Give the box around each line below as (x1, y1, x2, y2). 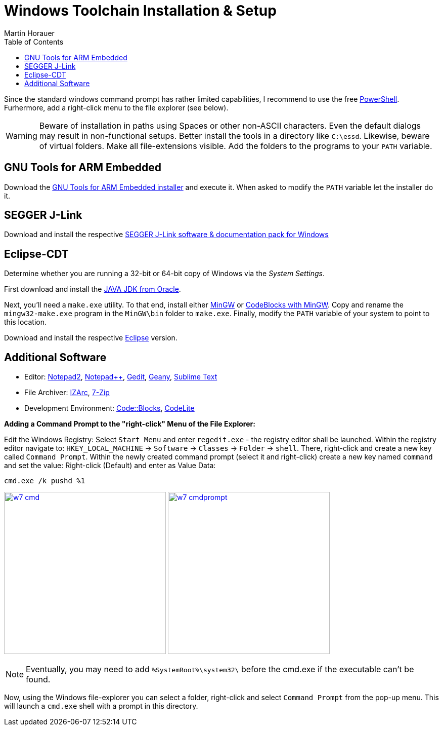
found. (26, 674, 51, 685)
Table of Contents (4, 37, 64, 46)
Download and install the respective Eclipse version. (4, 333, 178, 342)
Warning (6, 130, 37, 141)
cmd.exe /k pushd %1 (4, 477, 85, 485)
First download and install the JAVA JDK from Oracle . (4, 285, 181, 294)
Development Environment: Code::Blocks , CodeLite (24, 404, 195, 413)
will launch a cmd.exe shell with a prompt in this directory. (4, 702, 198, 711)
